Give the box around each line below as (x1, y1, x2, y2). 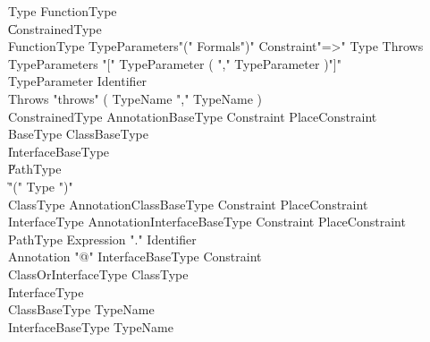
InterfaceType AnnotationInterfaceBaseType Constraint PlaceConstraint (8, 212, 406, 231)
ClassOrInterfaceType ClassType (8, 264, 189, 283)
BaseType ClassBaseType (8, 124, 148, 143)
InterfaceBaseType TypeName (8, 317, 173, 336)
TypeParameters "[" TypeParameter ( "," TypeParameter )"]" (8, 54, 341, 73)
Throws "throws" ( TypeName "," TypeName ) (8, 89, 263, 107)
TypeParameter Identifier (8, 72, 148, 90)
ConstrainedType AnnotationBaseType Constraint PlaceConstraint (8, 107, 377, 125)
